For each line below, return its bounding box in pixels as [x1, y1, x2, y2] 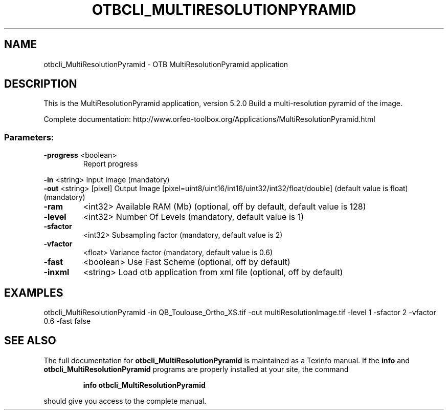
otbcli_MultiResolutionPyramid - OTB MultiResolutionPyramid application [43, 59, 288, 69]
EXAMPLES [4, 286, 63, 299]
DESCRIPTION [4, 77, 77, 91]
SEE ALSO [4, 334, 56, 347]
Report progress [83, 159, 138, 169]
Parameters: [4, 132, 54, 142]
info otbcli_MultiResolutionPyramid [83, 380, 206, 389]
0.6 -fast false [43, 317, 91, 326]
